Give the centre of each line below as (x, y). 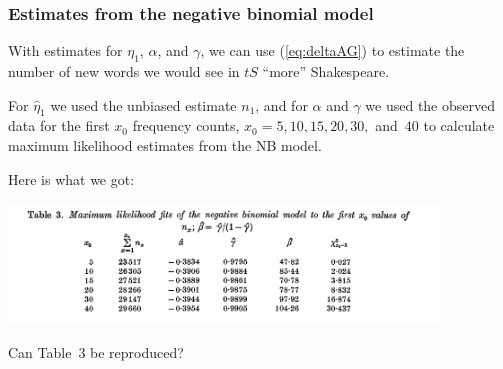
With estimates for (65, 50)
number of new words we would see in (124, 71)
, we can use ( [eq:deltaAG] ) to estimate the (332, 50)
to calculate (459, 125)
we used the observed (430, 104)
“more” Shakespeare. (326, 71)
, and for (281, 104)
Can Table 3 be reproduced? (96, 352)
